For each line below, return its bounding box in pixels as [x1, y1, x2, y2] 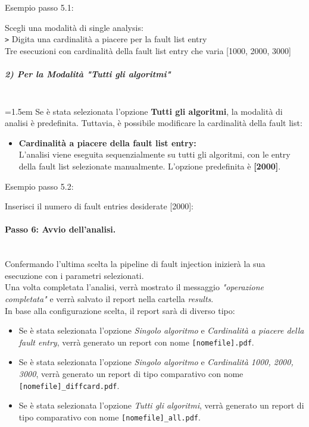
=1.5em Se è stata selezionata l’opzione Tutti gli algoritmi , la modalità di [5, 105, 283, 117]
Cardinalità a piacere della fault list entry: [18, 136, 196, 149]
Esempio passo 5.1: [5, 1, 74, 13]
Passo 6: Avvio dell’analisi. [5, 223, 116, 236]
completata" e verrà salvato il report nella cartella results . [5, 292, 214, 304]
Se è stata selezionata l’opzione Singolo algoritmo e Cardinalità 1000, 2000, [18, 356, 294, 368]
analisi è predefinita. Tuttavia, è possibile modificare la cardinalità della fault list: [5, 117, 302, 129]
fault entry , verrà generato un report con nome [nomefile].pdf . [18, 335, 254, 348]
